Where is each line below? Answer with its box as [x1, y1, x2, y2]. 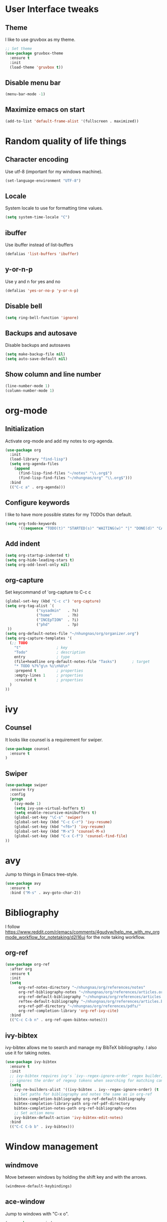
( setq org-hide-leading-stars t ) [5, 557, 75, 563]
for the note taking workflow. [86, 934, 146, 940]
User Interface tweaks [5, 3, 99, 15]
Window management [5, 1141, 98, 1152]
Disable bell [5, 302, 42, 310]
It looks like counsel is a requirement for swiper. [5, 737, 103, 743]
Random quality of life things [5, 136, 127, 147]
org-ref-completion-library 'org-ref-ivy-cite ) [18, 1008, 119, 1013]
